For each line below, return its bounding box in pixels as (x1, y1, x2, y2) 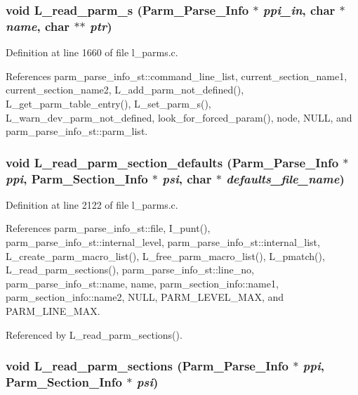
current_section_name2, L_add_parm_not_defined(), (6, 82, 244, 97)
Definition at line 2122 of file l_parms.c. (6, 197, 178, 212)
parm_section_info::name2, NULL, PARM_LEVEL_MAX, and (6, 290, 284, 304)
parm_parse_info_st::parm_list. (6, 124, 148, 138)
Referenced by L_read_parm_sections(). (6, 327, 183, 342)
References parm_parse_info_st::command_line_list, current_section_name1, (6, 68, 347, 83)
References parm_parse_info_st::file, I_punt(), (6, 221, 211, 235)
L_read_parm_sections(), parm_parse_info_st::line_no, (6, 262, 254, 277)
